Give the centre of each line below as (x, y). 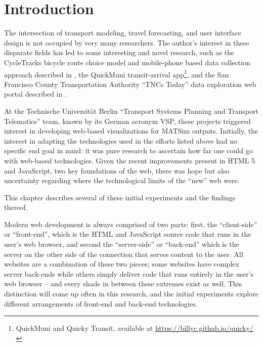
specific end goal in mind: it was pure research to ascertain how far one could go (128, 150)
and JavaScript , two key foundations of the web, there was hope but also (117, 170)
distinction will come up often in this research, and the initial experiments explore (131, 294)
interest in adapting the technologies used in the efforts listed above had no (121, 140)
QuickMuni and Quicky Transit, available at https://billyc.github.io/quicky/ (135, 328)
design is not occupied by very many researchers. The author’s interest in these (127, 42)
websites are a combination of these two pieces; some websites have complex (122, 264)
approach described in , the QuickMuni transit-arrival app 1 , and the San (117, 73)
